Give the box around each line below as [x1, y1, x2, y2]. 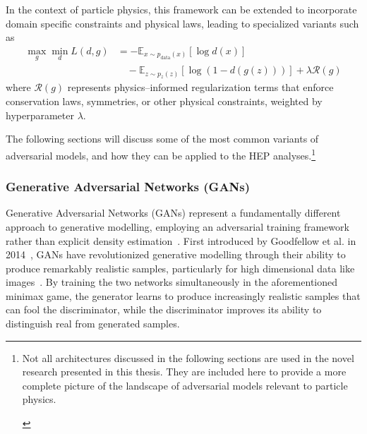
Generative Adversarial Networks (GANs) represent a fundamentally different [6, 205, 341, 220]
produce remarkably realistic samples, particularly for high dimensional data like [6, 260, 355, 275]
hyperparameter [6, 107, 74, 122]
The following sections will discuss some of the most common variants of [6, 131, 319, 146]
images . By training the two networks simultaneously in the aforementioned [6, 275, 338, 289]
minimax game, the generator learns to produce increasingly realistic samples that [6, 288, 361, 303]
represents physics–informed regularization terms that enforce [67, 80, 334, 95]
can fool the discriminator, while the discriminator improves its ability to [6, 302, 322, 317]
